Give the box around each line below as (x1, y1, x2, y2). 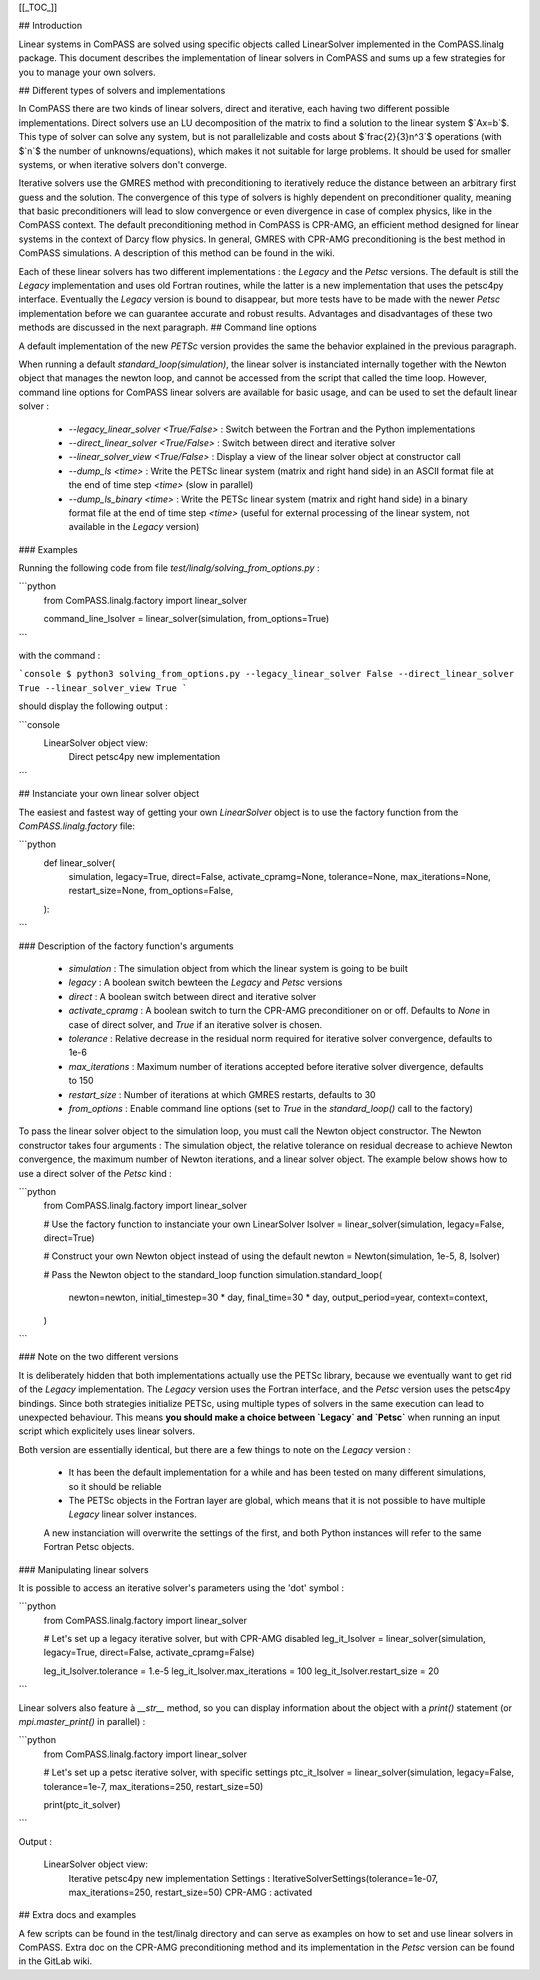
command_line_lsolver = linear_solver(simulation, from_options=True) (43, 613, 330, 625)
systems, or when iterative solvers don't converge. (18, 158, 227, 170)
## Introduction (18, 20, 83, 32)
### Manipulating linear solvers (18, 1563, 149, 1575)
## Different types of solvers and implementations (18, 84, 226, 96)
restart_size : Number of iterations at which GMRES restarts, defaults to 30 (68, 1088, 376, 1100)
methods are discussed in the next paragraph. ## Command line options (18, 321, 317, 334)
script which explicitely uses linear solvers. (18, 1425, 195, 1437)
